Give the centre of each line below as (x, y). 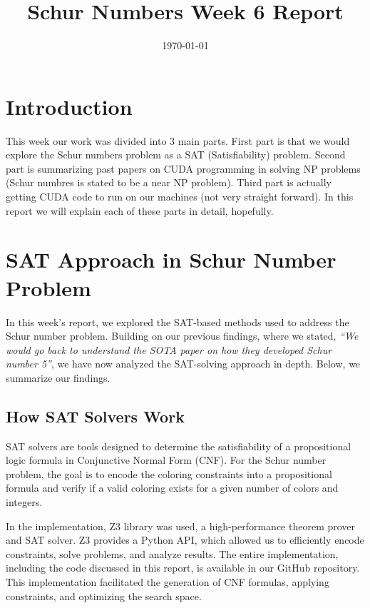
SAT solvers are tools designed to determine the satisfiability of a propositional (179, 446)
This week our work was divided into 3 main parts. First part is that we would (178, 140)
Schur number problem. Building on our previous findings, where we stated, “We (182, 336)
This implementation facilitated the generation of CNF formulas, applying (168, 582)
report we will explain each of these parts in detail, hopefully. (140, 210)
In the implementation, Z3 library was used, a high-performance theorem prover (181, 526)
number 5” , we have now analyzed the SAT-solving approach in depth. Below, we (183, 364)
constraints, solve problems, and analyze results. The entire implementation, (172, 553)
